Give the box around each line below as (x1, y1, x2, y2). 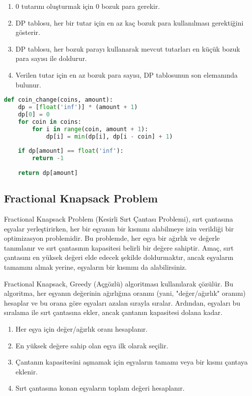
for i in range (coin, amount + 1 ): (32, 125, 148, 133)
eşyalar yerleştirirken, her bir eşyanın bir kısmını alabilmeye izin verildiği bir (4, 223, 234, 233)
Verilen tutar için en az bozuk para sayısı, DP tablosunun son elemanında (15, 69, 238, 80)
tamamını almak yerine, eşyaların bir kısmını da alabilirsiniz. (4, 261, 187, 272)
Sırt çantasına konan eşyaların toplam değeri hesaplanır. (15, 383, 185, 393)
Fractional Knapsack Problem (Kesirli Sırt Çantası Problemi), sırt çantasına (4, 213, 233, 224)
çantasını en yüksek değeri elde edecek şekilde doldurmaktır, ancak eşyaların (4, 252, 234, 262)
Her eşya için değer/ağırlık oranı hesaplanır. (15, 323, 148, 334)
